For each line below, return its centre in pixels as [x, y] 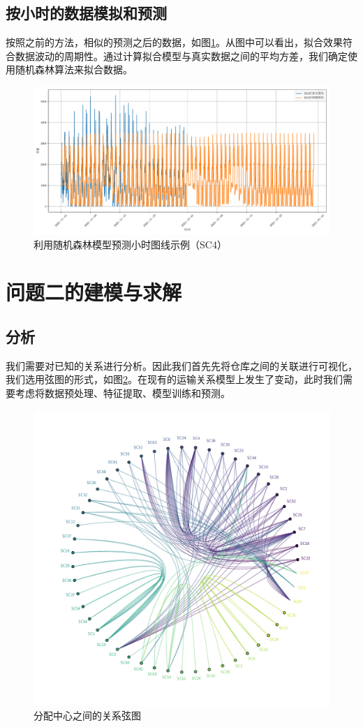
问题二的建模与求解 [94, 292]
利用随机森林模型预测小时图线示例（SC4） [130, 244]
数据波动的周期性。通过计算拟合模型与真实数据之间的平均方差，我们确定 [181, 55]
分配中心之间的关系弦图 [87, 715]
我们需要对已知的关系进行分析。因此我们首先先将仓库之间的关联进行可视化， [181, 365]
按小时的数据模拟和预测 [86, 13]
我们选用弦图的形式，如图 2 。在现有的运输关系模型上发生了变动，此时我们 [174, 379]
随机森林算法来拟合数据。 [74, 69]
